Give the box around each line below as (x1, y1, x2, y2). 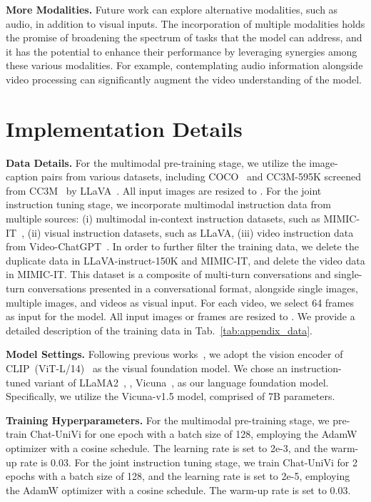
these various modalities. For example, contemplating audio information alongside (6, 58, 363, 73)
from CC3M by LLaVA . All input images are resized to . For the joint (6, 183, 322, 198)
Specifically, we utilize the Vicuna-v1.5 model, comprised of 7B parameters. (6, 389, 335, 404)
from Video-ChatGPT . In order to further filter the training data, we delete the (6, 239, 359, 254)
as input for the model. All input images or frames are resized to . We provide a (6, 309, 355, 324)
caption (6, 169, 39, 184)
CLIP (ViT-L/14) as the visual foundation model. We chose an (6, 361, 288, 375)
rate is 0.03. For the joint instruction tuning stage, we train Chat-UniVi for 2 (20, 454, 357, 469)
